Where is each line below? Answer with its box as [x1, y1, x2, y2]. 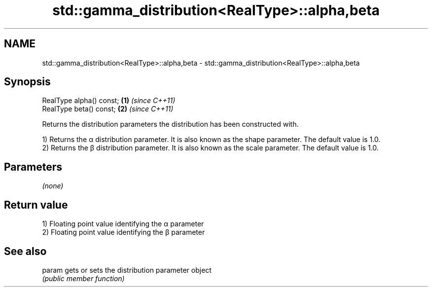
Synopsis [4, 75, 51, 88]
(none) [42, 182, 64, 190]
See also [4, 245, 47, 257]
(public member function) [42, 274, 125, 283]
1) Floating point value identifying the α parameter [42, 219, 204, 228]
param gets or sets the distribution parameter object [42, 265, 212, 274]
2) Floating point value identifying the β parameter [42, 228, 205, 237]
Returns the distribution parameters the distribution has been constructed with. [42, 120, 299, 129]
